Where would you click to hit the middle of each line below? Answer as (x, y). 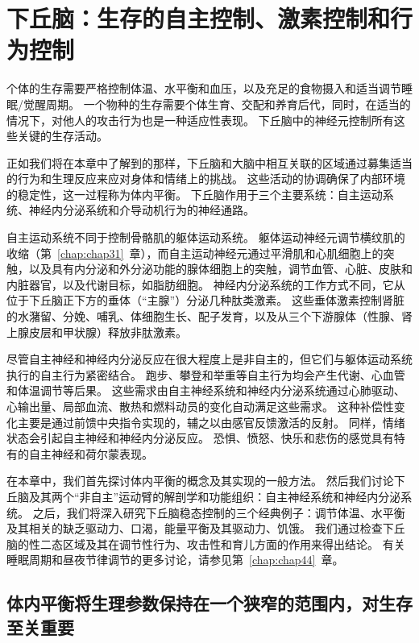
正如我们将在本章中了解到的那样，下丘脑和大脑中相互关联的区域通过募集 (198, 162)
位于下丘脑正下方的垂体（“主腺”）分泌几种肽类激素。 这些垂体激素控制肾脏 (205, 300)
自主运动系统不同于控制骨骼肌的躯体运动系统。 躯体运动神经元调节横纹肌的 (206, 237)
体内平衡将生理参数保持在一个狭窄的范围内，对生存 (209, 603)
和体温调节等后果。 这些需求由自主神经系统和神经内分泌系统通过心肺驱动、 (206, 390)
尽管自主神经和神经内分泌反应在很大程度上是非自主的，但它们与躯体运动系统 (209, 359)
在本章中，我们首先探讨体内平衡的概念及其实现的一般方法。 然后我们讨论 (200, 481)
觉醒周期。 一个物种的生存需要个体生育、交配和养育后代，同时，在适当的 (217, 104)
